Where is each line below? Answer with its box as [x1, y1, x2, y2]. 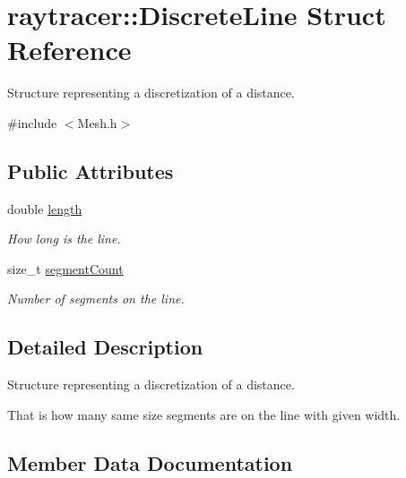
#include [7, 113, 57, 132]
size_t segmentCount [7, 259, 124, 277]
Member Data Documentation [7, 448, 293, 476]
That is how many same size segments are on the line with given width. [7, 405, 401, 423]
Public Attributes [7, 157, 174, 184]
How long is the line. [7, 229, 121, 248]
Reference [7, 31, 132, 68]
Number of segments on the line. [7, 289, 185, 308]
